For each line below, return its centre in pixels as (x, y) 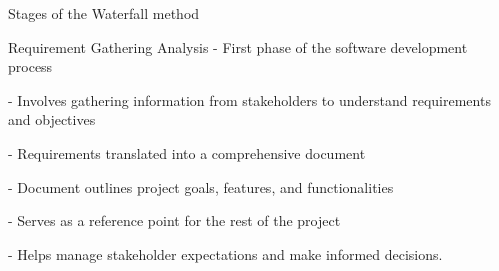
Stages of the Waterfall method (104, 13)
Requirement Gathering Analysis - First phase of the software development (238, 46)
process (30, 66)
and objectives (52, 119)
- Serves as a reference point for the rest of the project (174, 220)
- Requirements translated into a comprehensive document (187, 152)
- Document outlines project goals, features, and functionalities (201, 186)
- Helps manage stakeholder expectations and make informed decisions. (225, 253)
